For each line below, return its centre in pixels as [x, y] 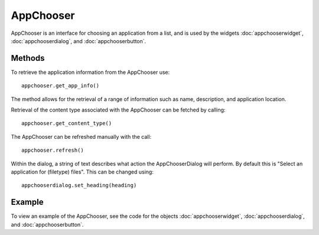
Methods [28, 58]
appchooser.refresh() [53, 150]
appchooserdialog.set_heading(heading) [79, 185]
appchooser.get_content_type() [67, 123]
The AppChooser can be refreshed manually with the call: [81, 136]
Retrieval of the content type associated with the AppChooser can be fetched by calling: [118, 110]
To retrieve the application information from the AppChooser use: [90, 72]
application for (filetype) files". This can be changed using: [82, 172]
